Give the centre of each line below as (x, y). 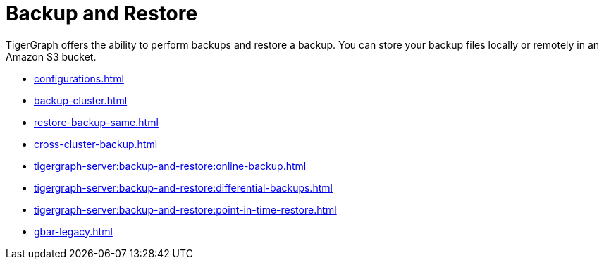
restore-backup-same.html (96, 122)
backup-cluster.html (81, 100)
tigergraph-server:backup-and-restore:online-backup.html (170, 166)
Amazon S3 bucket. (51, 56)
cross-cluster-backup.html (96, 144)
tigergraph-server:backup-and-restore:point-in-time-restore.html (185, 209)
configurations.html (79, 78)
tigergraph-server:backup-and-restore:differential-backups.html (183, 187)
